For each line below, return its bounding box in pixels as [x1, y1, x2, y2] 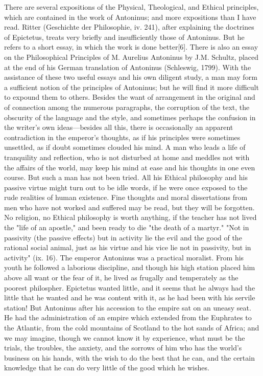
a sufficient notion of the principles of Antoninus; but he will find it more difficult [4, 81, 259, 92]
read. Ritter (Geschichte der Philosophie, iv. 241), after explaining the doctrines [4, 21, 254, 32]
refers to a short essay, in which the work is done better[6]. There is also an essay [4, 41, 258, 52]
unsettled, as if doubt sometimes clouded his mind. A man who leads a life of [4, 142, 246, 152]
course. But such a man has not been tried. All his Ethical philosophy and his [4, 172, 248, 183]
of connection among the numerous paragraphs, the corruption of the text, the [4, 101, 250, 112]
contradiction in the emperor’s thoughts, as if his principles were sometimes [4, 131, 241, 142]
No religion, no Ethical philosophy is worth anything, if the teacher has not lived [4, 212, 257, 223]
